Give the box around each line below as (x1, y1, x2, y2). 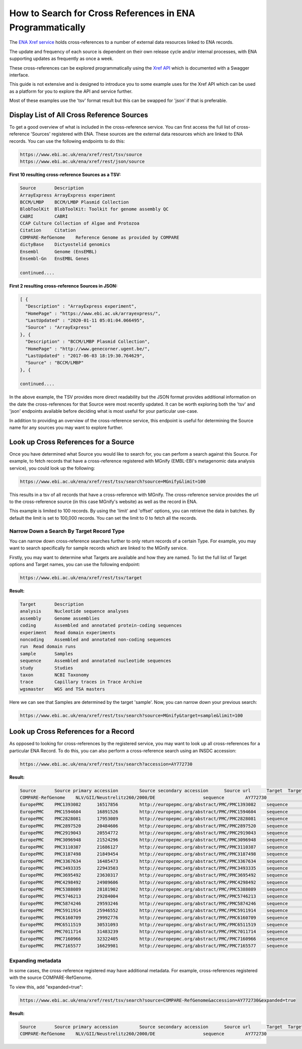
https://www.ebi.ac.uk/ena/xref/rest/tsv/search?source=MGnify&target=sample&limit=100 (20, 712, 243, 719)
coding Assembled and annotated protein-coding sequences (20, 623, 182, 628)
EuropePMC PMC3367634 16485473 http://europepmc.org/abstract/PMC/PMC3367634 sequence (20, 858, 288, 864)
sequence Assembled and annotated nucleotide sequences (20, 658, 172, 664)
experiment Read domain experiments (20, 630, 116, 635)
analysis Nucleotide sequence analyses (20, 609, 129, 614)
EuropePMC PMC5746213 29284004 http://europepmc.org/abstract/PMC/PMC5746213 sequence (20, 894, 288, 899)
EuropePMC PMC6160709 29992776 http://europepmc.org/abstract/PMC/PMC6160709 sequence (20, 915, 288, 920)
